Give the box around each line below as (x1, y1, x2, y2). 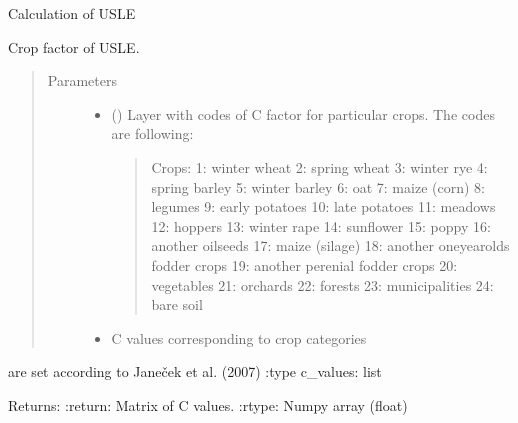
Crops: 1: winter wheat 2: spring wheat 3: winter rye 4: (151, 156, 488, 177)
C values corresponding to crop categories (111, 327, 367, 348)
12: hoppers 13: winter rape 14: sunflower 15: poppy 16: (151, 215, 491, 236)
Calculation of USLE (8, 3, 136, 23)
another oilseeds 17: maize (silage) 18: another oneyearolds (151, 235, 510, 256)
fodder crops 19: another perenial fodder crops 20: (151, 254, 458, 275)
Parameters (47, 70, 117, 91)
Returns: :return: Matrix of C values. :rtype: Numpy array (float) (8, 394, 408, 415)
